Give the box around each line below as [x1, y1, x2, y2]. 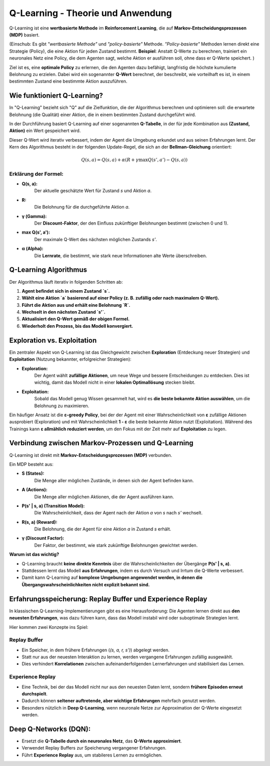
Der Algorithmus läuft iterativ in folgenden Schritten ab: [9, 279, 123, 285]
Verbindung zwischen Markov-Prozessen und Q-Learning [9, 439, 193, 447]
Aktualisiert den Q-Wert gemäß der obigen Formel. [21, 316, 130, 322]
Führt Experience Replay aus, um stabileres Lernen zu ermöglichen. [21, 752, 162, 758]
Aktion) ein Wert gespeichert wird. [9, 128, 81, 134]
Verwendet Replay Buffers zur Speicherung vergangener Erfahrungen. [21, 745, 167, 751]
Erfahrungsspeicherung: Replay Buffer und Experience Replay [9, 594, 207, 603]
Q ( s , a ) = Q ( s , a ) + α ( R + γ [81, 157, 139, 163]
